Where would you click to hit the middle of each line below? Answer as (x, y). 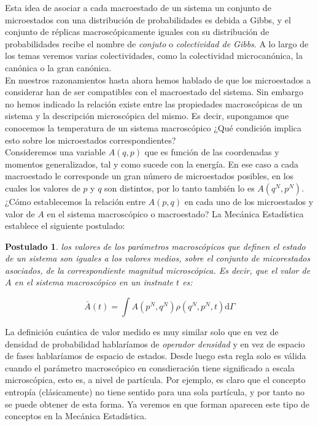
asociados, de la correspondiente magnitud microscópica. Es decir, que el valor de (158, 270)
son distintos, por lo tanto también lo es (180, 188)
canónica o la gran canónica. (58, 67)
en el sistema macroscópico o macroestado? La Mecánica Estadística (175, 213)
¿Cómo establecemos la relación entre (75, 201)
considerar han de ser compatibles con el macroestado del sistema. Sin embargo (154, 92)
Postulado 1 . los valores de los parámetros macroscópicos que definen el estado (155, 246)
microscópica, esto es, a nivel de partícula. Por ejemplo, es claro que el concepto (155, 380)
